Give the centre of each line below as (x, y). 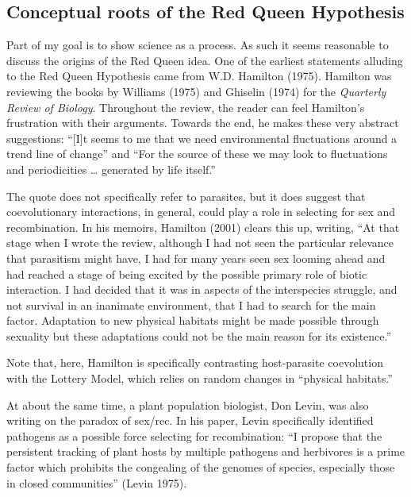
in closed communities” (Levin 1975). (97, 482)
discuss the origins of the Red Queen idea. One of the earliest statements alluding (205, 60)
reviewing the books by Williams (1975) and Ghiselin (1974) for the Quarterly (196, 91)
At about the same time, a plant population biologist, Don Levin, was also (188, 405)
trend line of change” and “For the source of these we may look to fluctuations (197, 154)
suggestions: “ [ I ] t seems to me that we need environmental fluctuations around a (202, 138)
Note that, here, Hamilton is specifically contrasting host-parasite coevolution (195, 362)
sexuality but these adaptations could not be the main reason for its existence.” (199, 335)
